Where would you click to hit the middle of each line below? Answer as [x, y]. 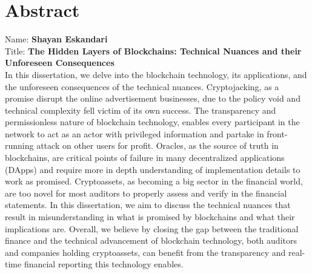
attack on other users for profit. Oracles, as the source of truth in [158, 145]
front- [277, 133]
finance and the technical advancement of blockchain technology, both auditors [151, 240]
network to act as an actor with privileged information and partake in [134, 133]
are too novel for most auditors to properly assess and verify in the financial [146, 193]
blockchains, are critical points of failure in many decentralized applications [145, 158]
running [19, 145]
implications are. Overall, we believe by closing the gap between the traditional [152, 228]
